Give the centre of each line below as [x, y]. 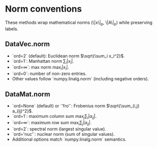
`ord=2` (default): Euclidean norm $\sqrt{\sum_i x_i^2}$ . [69, 56]
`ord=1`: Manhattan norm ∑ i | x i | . [43, 62]
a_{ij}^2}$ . [22, 111]
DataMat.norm [28, 94]
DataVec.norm [28, 44]
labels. [12, 29]
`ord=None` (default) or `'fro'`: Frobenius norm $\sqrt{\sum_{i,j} [76, 106]
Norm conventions [43, 9]
